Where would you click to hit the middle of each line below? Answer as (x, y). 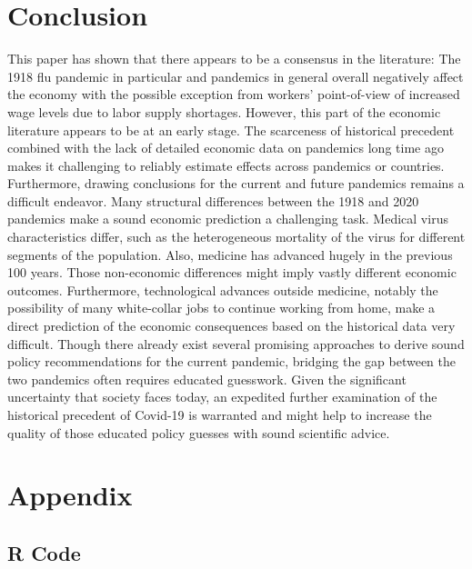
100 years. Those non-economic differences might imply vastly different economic (232, 272)
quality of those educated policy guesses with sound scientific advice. (199, 432)
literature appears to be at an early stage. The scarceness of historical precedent (231, 130)
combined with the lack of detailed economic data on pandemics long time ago (226, 148)
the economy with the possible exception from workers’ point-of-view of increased (234, 94)
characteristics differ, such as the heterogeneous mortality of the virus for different (236, 237)
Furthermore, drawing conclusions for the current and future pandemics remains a (236, 183)
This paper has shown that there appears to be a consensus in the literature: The (234, 59)
